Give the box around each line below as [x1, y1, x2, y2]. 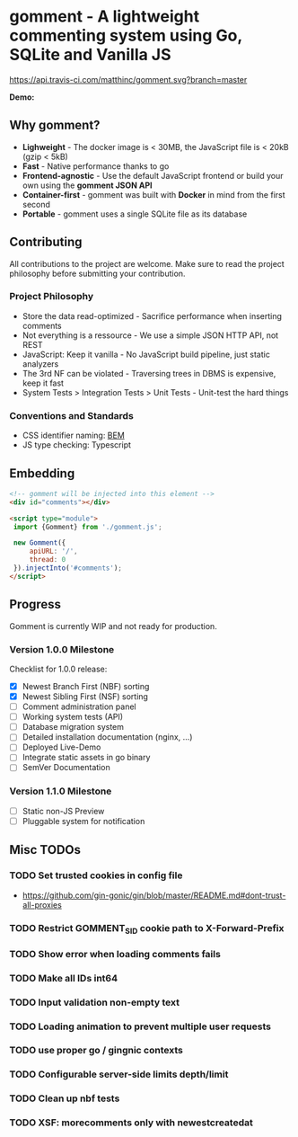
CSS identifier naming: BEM [22, 430, 126, 441]
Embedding [9, 466, 75, 481]
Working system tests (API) [22, 712, 124, 723]
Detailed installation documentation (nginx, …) [22, 732, 193, 742]
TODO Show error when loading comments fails [9, 947, 222, 960]
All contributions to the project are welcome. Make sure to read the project [9, 258, 285, 269]
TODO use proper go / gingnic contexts [9, 1044, 184, 1057]
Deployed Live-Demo [22, 742, 101, 752]
